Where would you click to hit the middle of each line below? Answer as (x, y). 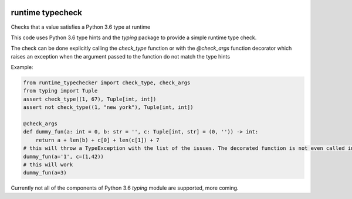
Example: (22, 67)
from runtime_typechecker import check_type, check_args (107, 83)
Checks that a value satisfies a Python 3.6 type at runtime (81, 27)
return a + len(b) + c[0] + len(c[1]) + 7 (97, 140)
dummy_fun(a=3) (45, 173)
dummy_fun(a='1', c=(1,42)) (63, 156)
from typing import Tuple (60, 91)
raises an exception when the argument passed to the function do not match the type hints (121, 56)
